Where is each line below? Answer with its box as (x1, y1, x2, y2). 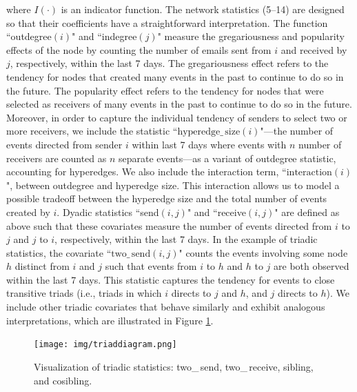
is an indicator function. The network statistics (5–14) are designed (61, 2, 345, 16)
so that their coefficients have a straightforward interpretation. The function (6, 15, 328, 30)
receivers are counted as (6, 150, 107, 165)
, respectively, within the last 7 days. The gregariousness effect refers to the (10, 56, 329, 70)
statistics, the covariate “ (6, 245, 112, 259)
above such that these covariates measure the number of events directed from (6, 218, 332, 233)
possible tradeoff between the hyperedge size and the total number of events (6, 191, 327, 206)
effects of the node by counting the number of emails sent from (6, 42, 272, 57)
